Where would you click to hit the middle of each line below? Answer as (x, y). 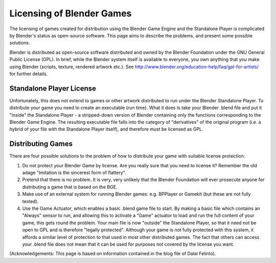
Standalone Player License (53, 88)
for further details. (29, 74)
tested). (30, 201)
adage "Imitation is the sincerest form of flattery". (74, 173)
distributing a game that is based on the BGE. (70, 187)
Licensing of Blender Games (71, 13)
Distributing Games (41, 144)
